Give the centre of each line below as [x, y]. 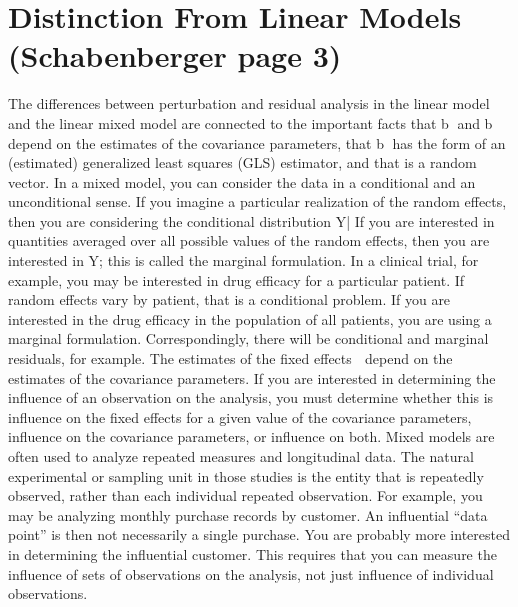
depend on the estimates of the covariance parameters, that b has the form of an [257, 142]
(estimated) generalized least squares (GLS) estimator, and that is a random [242, 162]
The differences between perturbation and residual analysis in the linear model [249, 103]
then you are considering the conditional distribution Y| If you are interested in [251, 220]
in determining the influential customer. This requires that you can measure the [252, 553]
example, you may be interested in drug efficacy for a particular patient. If [236, 279]
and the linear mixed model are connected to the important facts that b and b [250, 122]
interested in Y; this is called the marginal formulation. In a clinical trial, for [243, 260]
